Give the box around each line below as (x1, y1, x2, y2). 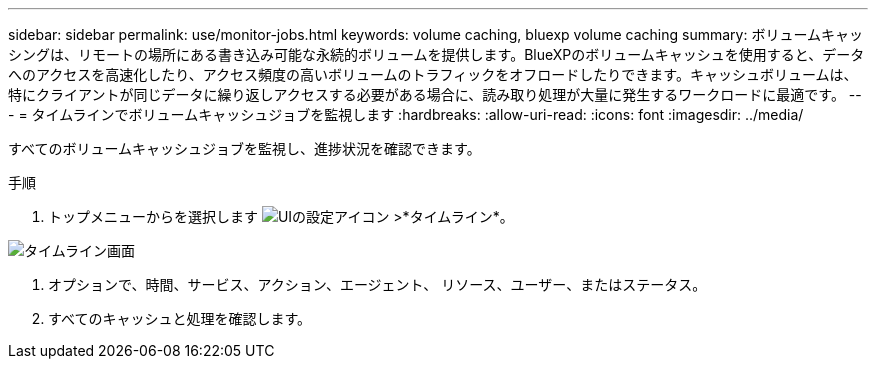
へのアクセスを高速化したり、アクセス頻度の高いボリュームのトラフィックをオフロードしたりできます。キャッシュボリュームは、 (8, 66, 858, 83)
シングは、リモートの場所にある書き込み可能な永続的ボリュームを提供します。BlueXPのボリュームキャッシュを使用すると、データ (8, 46, 865, 63)
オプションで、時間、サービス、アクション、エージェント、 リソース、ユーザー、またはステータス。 (48, 276, 707, 293)
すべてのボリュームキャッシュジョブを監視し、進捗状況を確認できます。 (8, 140, 481, 157)
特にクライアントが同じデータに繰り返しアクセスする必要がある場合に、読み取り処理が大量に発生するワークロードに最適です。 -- (8, 86, 862, 103)
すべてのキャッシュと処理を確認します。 (48, 310, 312, 327)
